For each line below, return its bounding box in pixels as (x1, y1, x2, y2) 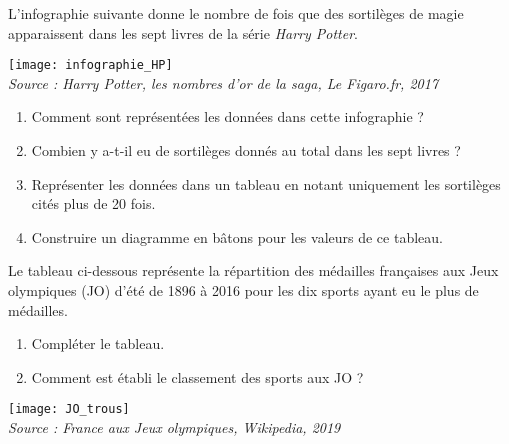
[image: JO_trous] (8, 402, 130, 417)
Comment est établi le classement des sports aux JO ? (31, 366, 364, 387)
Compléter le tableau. (31, 333, 165, 354)
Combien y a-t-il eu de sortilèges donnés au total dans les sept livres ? (31, 140, 461, 161)
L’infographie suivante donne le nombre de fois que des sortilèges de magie (8, 3, 464, 23)
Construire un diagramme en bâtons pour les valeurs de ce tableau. (31, 226, 443, 247)
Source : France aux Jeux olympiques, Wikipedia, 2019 (8, 417, 341, 438)
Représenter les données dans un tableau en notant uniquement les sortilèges (31, 173, 501, 194)
